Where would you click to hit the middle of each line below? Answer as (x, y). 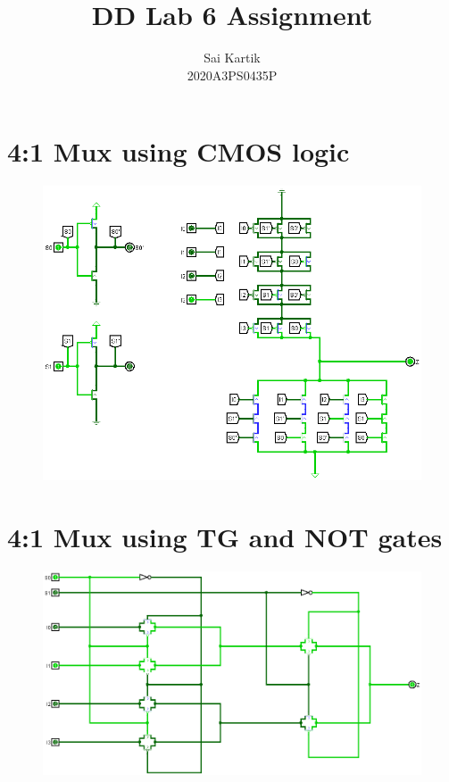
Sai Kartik (232, 58)
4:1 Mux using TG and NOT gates (225, 536)
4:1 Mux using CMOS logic (179, 151)
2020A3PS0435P (232, 75)
